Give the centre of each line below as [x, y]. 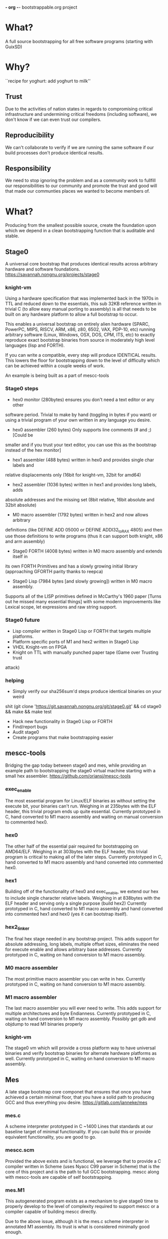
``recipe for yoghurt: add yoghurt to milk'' [48, 81]
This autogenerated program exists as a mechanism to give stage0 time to [82, 1201]
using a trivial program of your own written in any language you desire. [78, 420]
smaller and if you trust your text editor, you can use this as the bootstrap [81, 445]
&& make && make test [28, 712]
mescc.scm [20, 1150]
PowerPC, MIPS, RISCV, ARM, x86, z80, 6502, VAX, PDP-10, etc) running [80, 329]
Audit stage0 [26, 732]
